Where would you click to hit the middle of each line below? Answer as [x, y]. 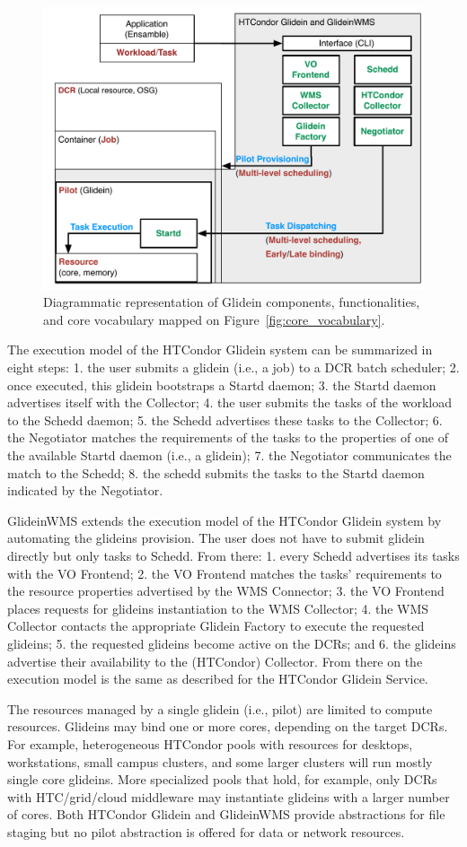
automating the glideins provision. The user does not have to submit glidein [216, 538]
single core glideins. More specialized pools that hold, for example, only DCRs [222, 779]
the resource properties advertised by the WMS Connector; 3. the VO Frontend [226, 591]
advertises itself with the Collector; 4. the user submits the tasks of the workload [230, 402]
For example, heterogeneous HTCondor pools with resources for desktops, [210, 743]
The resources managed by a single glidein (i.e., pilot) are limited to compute [220, 708]
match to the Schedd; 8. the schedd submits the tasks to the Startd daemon [216, 472]
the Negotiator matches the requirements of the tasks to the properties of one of [228, 437]
